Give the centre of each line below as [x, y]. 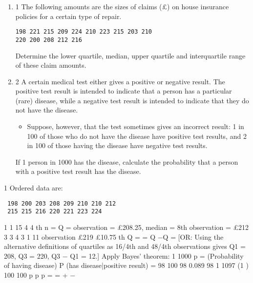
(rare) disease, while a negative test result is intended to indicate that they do [132, 100]
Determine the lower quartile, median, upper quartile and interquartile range [130, 55]
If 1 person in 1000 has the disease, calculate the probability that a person [127, 161]
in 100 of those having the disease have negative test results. [117, 145]
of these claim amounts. [51, 65]
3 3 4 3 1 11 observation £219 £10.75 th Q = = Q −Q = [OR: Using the [114, 236]
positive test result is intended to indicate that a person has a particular [124, 91]
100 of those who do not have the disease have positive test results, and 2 [137, 136]
